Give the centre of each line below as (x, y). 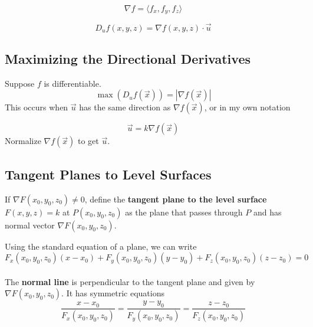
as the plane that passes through (184, 212)
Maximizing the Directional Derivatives (128, 59)
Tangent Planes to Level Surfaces (108, 174)
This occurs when (37, 107)
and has (267, 212)
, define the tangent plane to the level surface (176, 199)
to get (88, 141)
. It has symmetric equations (113, 293)
